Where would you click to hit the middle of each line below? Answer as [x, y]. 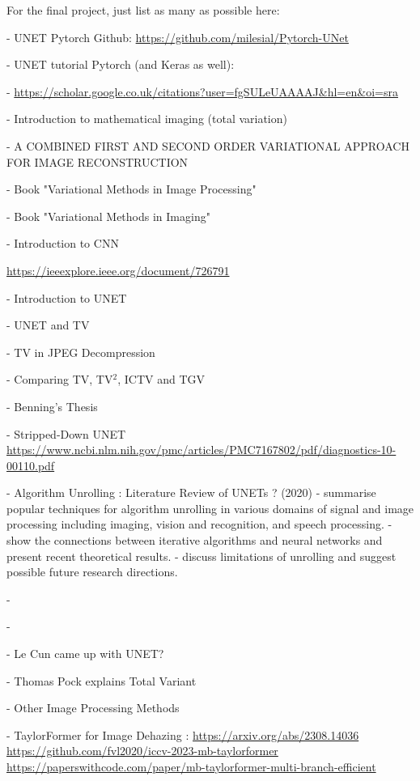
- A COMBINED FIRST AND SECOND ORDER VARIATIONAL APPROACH [208, 145]
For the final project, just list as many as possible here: [143, 10]
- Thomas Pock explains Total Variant [102, 680]
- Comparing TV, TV [60, 379]
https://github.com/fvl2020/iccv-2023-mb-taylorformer [142, 751]
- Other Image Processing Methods [93, 708]
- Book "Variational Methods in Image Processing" [132, 189]
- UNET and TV [48, 325]
